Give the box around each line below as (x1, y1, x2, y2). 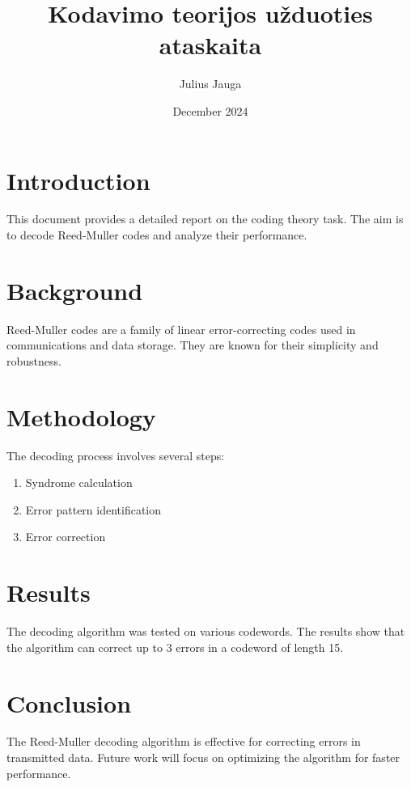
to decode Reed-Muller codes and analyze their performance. (6, 226, 307, 243)
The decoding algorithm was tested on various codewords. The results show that (6, 623, 405, 640)
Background (6, 273, 143, 307)
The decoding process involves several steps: (6, 446, 225, 463)
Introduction (6, 163, 150, 197)
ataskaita (159, 28, 262, 61)
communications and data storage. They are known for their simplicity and (6, 336, 379, 353)
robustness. (6, 352, 61, 369)
